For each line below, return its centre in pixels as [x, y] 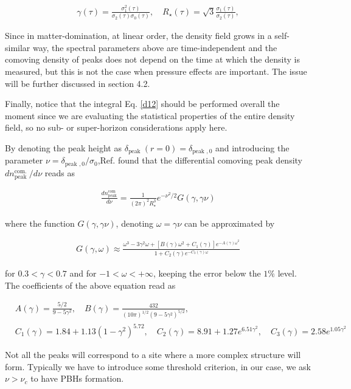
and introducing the [252, 148]
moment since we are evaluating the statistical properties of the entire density [150, 115]
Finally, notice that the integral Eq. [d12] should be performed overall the [142, 104]
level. [287, 273]
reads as [60, 172]
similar [18, 47]
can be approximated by [229, 223]
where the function [40, 223]
